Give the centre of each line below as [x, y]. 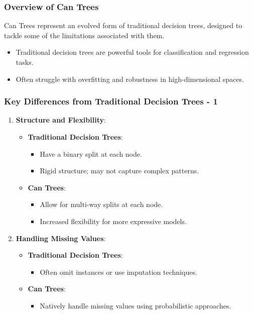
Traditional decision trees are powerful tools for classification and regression [132, 52]
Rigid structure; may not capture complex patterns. [119, 171]
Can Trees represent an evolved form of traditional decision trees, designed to [123, 25]
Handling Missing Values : [61, 238]
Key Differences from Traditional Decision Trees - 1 [111, 101]
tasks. [25, 62]
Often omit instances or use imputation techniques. [118, 272]
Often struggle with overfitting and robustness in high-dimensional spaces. [130, 79]
